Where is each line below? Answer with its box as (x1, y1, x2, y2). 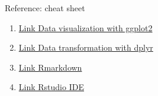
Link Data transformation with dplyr (18, 41, 153, 54)
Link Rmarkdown (18, 61, 82, 73)
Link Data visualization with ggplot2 (18, 21, 153, 34)
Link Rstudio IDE (18, 81, 84, 93)
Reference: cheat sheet (5, 2, 85, 14)
